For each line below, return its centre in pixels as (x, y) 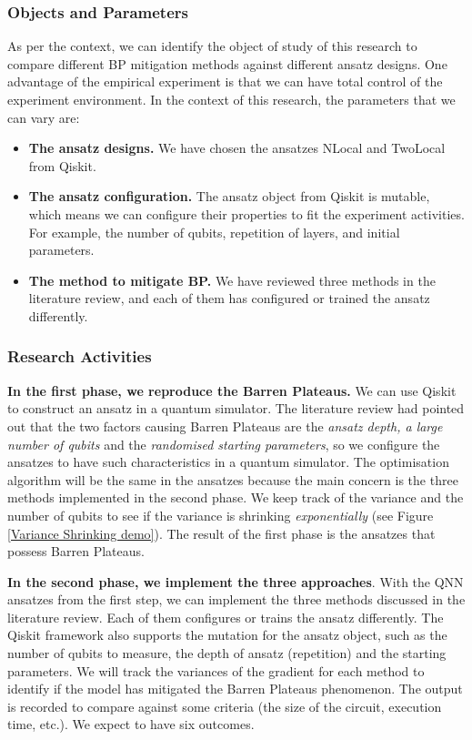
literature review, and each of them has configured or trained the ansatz (229, 298)
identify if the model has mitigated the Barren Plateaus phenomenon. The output (235, 689)
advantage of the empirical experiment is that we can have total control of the (225, 81)
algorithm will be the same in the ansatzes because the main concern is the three (233, 479)
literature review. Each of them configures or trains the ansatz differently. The (226, 617)
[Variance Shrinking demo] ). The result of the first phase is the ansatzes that (221, 533)
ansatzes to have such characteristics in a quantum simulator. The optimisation (228, 462)
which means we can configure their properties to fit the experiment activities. (246, 213)
